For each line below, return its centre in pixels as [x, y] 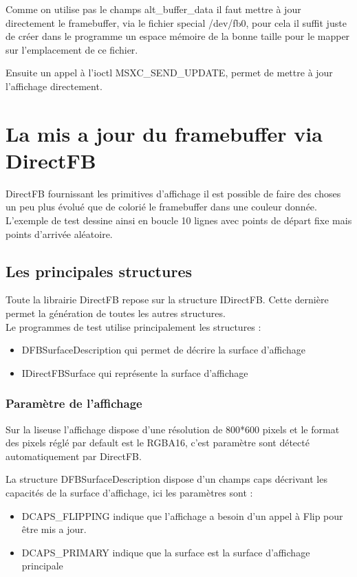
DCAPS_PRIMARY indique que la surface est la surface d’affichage [166, 552]
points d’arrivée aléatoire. [59, 233]
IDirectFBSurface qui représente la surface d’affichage [135, 372]
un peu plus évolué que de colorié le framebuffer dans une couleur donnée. [161, 207]
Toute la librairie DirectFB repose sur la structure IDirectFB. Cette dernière [167, 300]
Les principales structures [99, 271]
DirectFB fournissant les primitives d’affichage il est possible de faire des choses [173, 193]
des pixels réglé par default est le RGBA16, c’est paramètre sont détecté [158, 443]
